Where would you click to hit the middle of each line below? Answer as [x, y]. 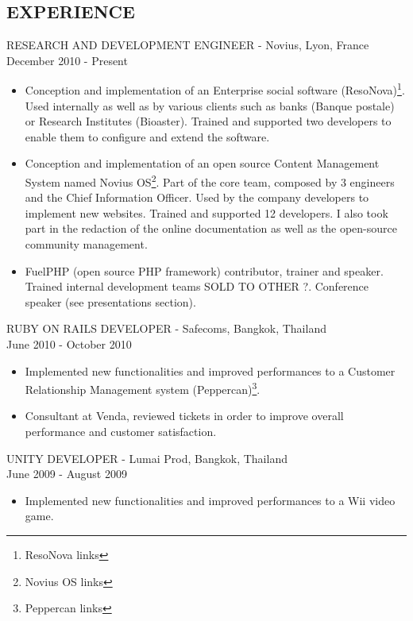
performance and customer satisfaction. [121, 432]
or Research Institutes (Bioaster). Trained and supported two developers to [208, 121]
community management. [86, 244]
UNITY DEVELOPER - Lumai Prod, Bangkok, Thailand [147, 458]
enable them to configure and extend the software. [147, 136]
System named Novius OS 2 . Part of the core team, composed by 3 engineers [210, 181]
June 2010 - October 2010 [69, 344]
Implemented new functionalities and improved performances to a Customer [210, 370]
